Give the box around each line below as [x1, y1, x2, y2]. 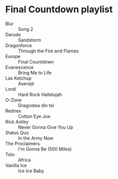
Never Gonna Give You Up [18, 124, 74, 130]
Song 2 [18, 26, 33, 32]
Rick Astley [5, 118, 29, 125]
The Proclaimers [5, 140, 40, 147]
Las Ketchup [5, 75, 32, 81]
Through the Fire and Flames [18, 48, 79, 54]
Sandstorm [18, 37, 41, 43]
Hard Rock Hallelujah [18, 91, 62, 97]
